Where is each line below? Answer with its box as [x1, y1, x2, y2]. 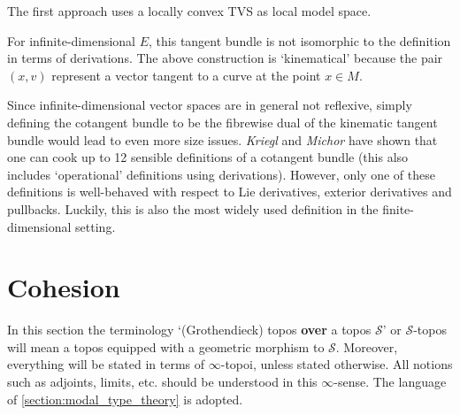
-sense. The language [333, 373, 447, 391]
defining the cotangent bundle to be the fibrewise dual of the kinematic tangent [7, 112, 438, 131]
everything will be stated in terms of [7, 355, 205, 373]
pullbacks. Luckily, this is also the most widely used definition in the [7, 199, 379, 218]
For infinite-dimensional [7, 31, 136, 50]
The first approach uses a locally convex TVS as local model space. [7, 2, 372, 19]
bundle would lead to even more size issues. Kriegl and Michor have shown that [7, 130, 438, 149]
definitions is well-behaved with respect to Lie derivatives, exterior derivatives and [7, 182, 452, 201]
